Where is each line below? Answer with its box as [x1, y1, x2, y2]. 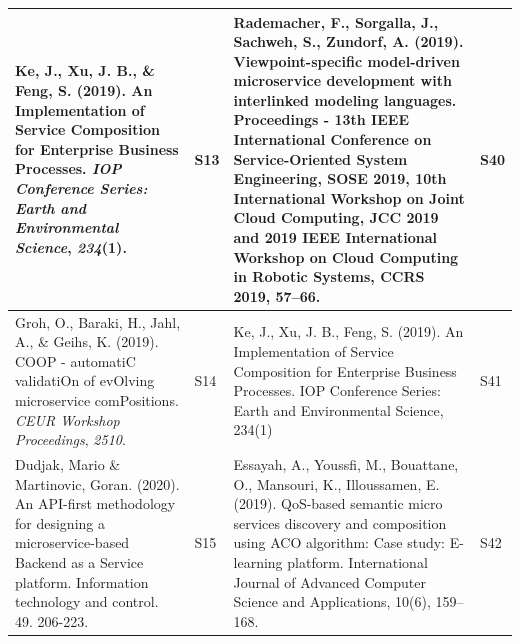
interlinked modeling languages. [233, 89, 457, 110]
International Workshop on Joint [233, 187, 465, 208]
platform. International [287, 552, 428, 573]
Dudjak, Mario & [15, 454, 121, 475]
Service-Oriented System [233, 148, 408, 169]
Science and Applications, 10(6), [233, 591, 431, 612]
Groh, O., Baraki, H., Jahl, [15, 311, 181, 332]
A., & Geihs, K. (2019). [15, 331, 159, 352]
